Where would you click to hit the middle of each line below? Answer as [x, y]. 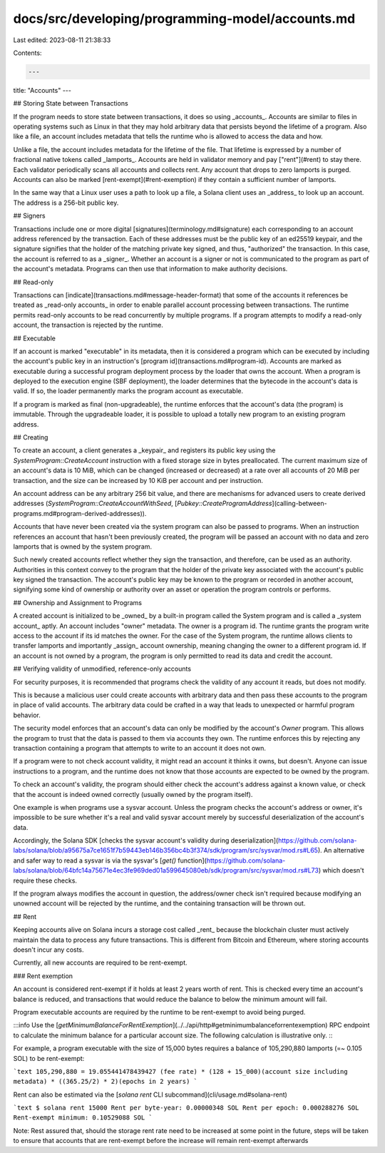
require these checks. [45, 880]
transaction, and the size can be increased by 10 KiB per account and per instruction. [138, 480]
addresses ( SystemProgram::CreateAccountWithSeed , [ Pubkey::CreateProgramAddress [143, 504]
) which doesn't [341, 870]
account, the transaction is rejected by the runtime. [88, 325]
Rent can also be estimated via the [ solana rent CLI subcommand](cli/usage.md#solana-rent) [150, 1094]
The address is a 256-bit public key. [66, 203]
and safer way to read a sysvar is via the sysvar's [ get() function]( [110, 860]
